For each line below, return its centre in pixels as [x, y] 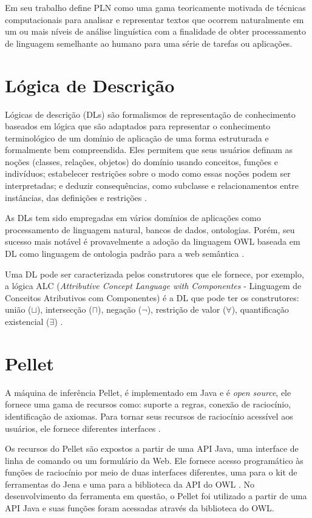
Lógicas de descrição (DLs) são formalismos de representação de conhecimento [150, 114]
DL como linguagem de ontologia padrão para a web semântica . [125, 254]
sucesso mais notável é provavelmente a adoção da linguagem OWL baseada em [153, 241]
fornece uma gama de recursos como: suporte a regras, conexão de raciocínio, [148, 404]
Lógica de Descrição [90, 85]
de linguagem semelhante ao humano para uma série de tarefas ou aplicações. [149, 43]
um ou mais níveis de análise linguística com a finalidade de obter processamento [155, 31]
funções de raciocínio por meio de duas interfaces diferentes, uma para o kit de [151, 472]
